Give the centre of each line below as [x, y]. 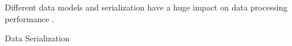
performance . [30, 18]
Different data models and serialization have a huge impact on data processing [146, 7]
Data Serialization [37, 38]
